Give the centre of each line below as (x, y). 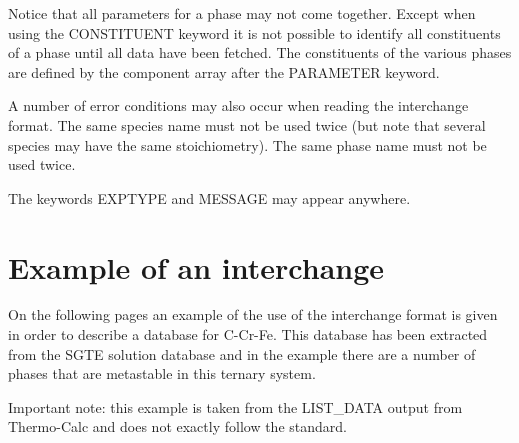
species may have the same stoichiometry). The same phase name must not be (247, 144)
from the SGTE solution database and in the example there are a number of (242, 353)
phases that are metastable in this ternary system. (162, 373)
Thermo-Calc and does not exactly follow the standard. (177, 426)
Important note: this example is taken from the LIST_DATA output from (235, 406)
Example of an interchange (196, 266)
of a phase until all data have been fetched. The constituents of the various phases (260, 52)
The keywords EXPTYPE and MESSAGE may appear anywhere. (209, 197)
